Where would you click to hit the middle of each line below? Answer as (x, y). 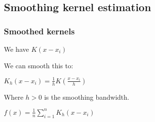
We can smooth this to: (39, 65)
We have (16, 49)
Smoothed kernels (39, 31)
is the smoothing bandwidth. (87, 97)
